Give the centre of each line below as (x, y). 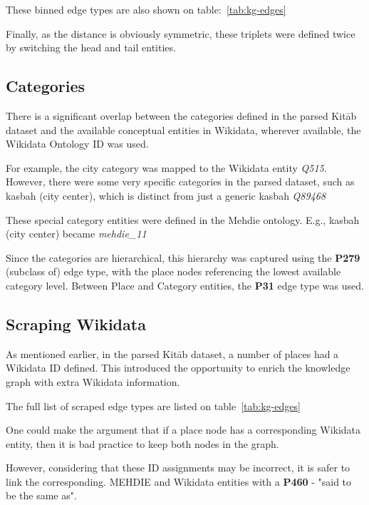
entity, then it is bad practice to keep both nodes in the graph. (142, 443)
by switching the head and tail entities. (91, 47)
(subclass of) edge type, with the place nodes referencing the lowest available (173, 271)
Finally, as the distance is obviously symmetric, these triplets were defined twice (181, 33)
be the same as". (41, 495)
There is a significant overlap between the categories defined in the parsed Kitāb (181, 115)
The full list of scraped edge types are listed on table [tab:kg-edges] (153, 405)
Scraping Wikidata (76, 323)
